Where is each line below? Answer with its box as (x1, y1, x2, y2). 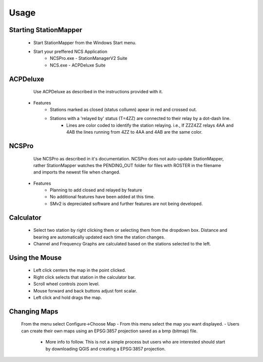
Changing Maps (9, 307, 58, 315)
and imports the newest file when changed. (33, 169, 120, 175)
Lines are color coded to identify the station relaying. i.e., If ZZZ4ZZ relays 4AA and (66, 122, 234, 128)
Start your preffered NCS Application (33, 49, 107, 54)
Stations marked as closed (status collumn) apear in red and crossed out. (50, 106, 197, 112)
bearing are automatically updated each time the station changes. (33, 234, 166, 240)
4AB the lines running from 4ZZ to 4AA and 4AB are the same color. (66, 129, 203, 135)
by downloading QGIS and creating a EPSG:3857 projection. (45, 345, 166, 352)
